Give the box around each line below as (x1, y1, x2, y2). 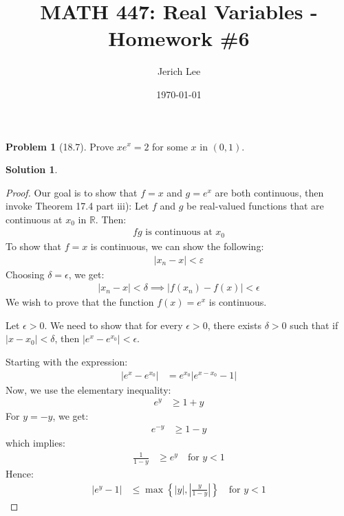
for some (152, 139, 188, 153)
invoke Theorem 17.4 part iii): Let (6, 199, 149, 213)
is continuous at (145, 227, 213, 238)
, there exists (207, 317, 261, 332)
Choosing (6, 267, 45, 281)
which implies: (6, 436, 65, 450)
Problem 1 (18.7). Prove (6, 139, 114, 153)
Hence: (6, 466, 34, 480)
